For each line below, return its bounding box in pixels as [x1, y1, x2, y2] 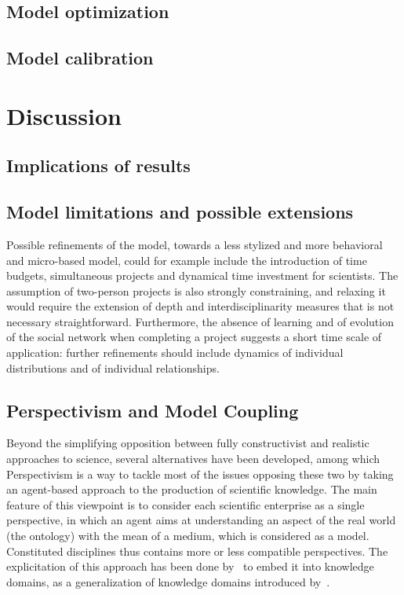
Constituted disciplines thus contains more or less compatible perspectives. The [6, 542, 388, 559]
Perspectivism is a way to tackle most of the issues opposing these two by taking [6, 465, 394, 482]
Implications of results [6, 153, 191, 178]
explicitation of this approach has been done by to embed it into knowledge [6, 558, 374, 575]
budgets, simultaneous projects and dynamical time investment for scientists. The [6, 267, 399, 284]
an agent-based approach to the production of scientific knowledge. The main [6, 481, 377, 498]
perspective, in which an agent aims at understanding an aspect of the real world [6, 512, 396, 528]
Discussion [6, 99, 122, 131]
